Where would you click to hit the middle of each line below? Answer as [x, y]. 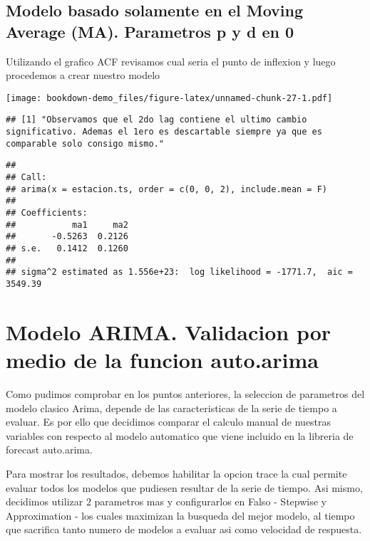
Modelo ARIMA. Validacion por [169, 331]
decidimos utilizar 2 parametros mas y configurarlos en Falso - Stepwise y [166, 501]
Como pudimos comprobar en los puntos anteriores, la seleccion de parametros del [185, 393]
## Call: [26, 178]
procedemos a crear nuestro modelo [83, 75]
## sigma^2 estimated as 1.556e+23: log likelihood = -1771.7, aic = [179, 272]
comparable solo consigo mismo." [85, 143]
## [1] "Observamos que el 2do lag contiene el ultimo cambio [156, 120]
